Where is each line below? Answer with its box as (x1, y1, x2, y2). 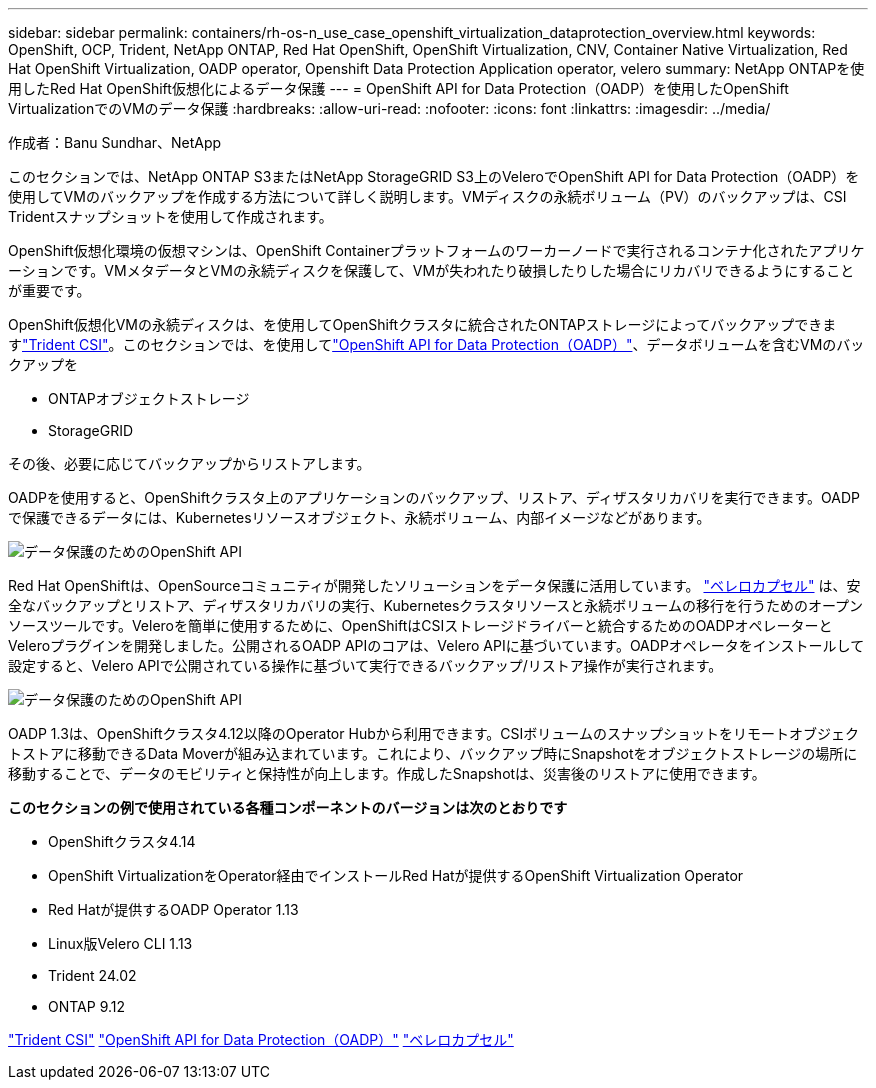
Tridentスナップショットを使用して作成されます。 (8, 208, 333, 225)
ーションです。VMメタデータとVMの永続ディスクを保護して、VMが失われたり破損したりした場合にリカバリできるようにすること (8, 262, 855, 279)
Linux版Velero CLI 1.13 (48, 935, 193, 952)
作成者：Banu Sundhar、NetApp (8, 134, 222, 151)
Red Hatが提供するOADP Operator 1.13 (48, 901, 299, 918)
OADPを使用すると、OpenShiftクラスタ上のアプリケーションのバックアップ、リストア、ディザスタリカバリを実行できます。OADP (8, 489, 861, 506)
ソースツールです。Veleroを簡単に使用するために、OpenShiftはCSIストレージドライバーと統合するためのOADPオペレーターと (8, 617, 833, 634)
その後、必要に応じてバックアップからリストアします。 (8, 455, 371, 472)
